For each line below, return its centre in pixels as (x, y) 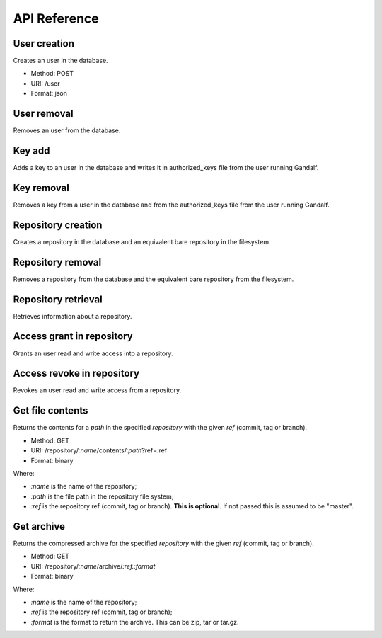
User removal (43, 114)
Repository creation (58, 225)
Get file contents (51, 411)
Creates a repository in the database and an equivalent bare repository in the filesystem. (142, 241)
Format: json (49, 93)
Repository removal (57, 262)
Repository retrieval (58, 299)
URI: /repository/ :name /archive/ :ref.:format (93, 566)
